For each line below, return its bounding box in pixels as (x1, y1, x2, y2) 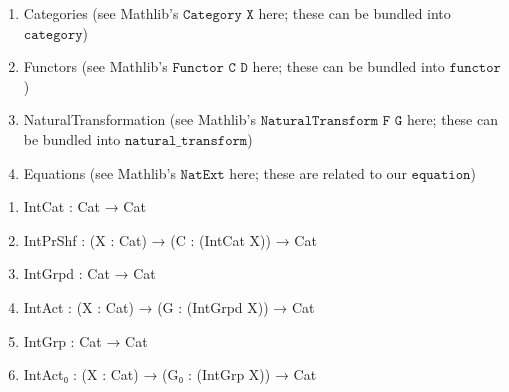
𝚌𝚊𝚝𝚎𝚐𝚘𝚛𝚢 (23, 27, 83, 42)
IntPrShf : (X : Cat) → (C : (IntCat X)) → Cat (23, 229, 317, 250)
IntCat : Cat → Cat (23, 196, 146, 217)
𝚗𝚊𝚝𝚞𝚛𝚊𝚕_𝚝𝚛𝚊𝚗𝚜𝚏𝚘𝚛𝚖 (124, 133, 248, 148)
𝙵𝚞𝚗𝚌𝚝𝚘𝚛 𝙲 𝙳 (172, 61, 248, 76)
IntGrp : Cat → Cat (23, 330, 148, 351)
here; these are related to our (229, 162, 407, 183)
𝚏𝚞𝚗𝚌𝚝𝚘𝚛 (449, 61, 501, 76)
